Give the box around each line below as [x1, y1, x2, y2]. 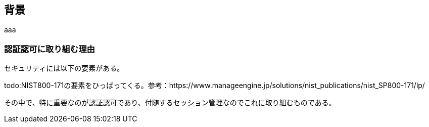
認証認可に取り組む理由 [4, 44, 95, 54]
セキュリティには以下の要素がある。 [4, 64, 124, 73]
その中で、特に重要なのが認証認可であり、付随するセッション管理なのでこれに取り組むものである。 [4, 98, 336, 107]
